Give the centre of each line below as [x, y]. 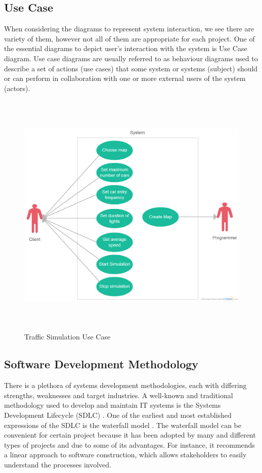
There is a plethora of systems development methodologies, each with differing [125, 385]
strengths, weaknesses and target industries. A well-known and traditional [119, 395]
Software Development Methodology [101, 364]
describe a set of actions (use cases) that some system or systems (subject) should [131, 68]
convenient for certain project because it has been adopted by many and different [130, 435]
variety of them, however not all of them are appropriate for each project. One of [129, 38]
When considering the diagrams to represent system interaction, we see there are [129, 29]
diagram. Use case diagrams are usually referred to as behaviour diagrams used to [131, 58]
